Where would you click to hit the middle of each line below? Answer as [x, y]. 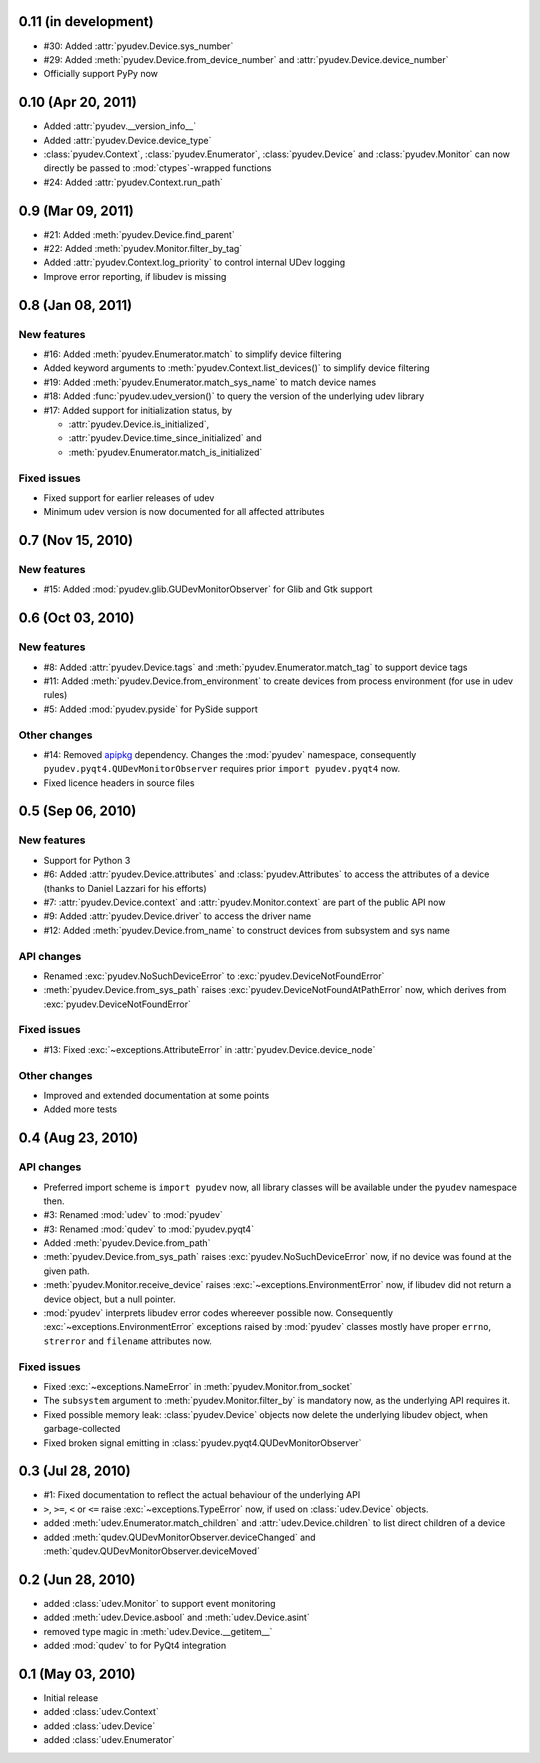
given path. [66, 1271]
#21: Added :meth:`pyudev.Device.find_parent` [139, 234]
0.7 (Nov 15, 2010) [76, 540]
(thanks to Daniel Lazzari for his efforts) [125, 888]
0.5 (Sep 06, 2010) [77, 811]
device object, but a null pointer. [109, 1299]
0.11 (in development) [86, 21]
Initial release [71, 1697]
